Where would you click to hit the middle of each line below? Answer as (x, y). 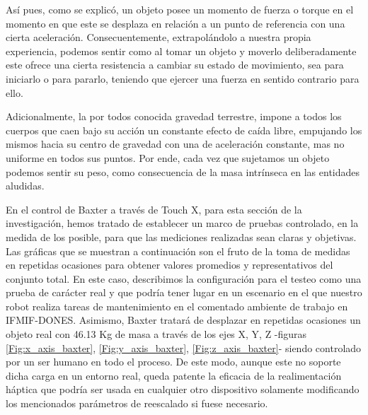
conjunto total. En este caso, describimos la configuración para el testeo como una (184, 278)
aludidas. (25, 186)
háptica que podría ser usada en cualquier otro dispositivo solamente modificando (183, 389)
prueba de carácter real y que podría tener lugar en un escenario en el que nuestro (184, 292)
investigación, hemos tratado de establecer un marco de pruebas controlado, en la (182, 223)
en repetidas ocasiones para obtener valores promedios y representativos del (169, 265)
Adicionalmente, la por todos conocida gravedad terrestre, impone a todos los (174, 116)
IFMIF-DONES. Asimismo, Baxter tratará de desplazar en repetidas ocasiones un (183, 320)
